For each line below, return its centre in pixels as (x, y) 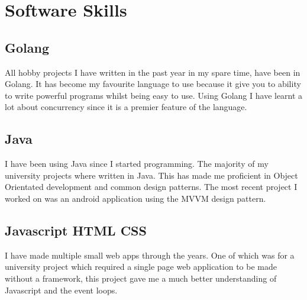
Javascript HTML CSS (76, 230)
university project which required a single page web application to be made (141, 267)
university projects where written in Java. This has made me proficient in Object (151, 175)
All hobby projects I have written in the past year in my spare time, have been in (153, 72)
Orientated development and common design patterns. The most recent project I (151, 187)
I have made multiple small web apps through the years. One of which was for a (150, 255)
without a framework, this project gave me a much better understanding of (141, 278)
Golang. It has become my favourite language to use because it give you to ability (153, 84)
